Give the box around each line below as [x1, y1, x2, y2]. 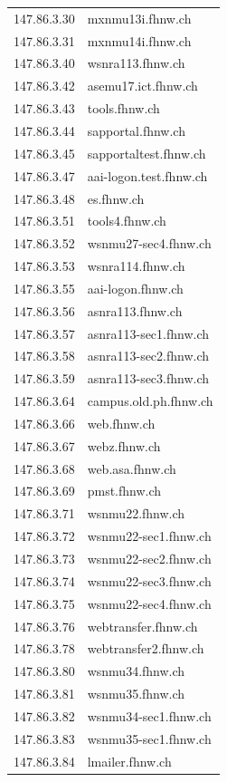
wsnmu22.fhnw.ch [87, 504, 185, 523]
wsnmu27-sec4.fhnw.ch [87, 234, 212, 253]
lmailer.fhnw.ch [87, 751, 172, 770]
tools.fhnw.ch [87, 99, 160, 118]
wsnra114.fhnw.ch [87, 256, 185, 275]
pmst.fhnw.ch [87, 481, 162, 500]
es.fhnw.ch [87, 188, 145, 208]
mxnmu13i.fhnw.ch [87, 8, 192, 27]
